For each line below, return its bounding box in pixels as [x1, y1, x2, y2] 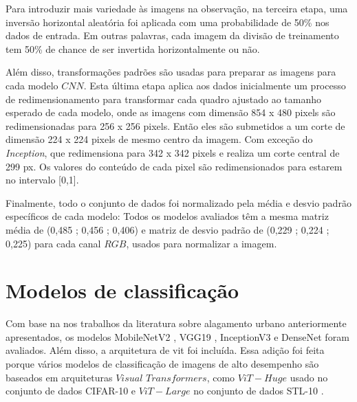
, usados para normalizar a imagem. [126, 236, 277, 250]
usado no [290, 370, 328, 384]
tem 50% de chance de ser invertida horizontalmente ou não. [6, 41, 260, 56]
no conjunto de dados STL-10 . [193, 383, 324, 398]
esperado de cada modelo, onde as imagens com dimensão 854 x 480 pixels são [6, 105, 336, 120]
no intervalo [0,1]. [6, 172, 79, 187]
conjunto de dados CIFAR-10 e [6, 383, 136, 398]
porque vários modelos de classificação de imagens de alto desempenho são [6, 357, 319, 370]
